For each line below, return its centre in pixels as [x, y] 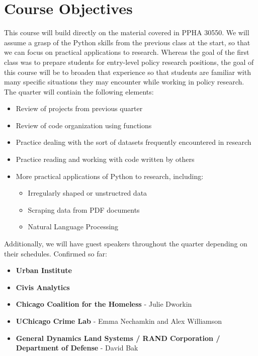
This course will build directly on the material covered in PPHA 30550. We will [127, 32]
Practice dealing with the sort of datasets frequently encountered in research [134, 142]
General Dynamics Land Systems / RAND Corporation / [118, 338]
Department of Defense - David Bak [77, 348]
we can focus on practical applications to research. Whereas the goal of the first [127, 52]
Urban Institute [44, 270]
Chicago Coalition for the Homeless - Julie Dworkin [104, 304]
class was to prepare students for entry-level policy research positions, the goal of [129, 62]
